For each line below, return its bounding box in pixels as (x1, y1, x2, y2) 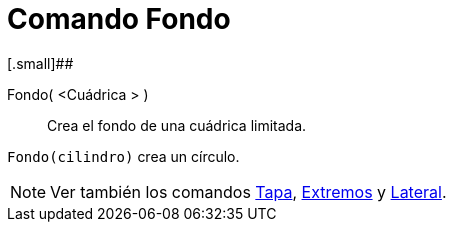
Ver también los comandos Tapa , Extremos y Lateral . (50, 181, 447, 202)
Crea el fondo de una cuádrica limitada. (47, 116, 307, 134)
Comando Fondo (7, 2, 231, 36)
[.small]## (7, 54, 74, 72)
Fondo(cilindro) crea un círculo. (7, 147, 240, 165)
